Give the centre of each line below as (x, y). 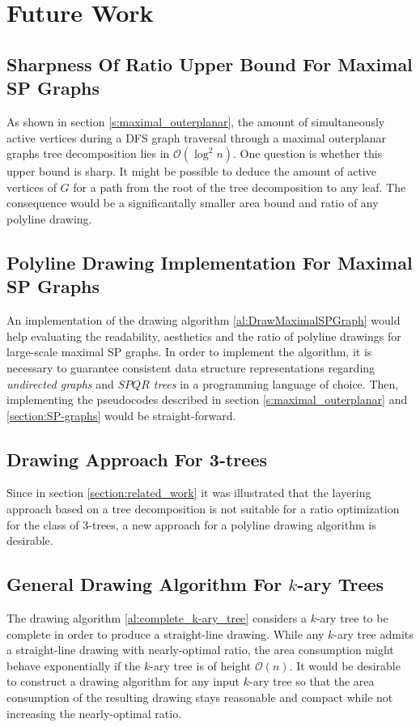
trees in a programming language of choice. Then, (276, 383)
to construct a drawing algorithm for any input (123, 681)
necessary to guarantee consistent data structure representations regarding (191, 367)
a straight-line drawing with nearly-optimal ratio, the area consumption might (200, 650)
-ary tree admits (373, 633)
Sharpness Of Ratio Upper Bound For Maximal (210, 64)
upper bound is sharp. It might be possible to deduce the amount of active (191, 171)
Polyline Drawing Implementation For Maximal (210, 262)
